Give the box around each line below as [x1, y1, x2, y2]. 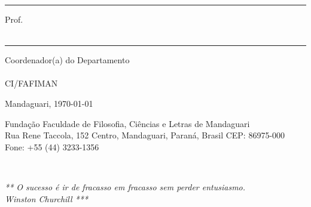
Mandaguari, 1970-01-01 [5, 97, 93, 109]
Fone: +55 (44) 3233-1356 [5, 140, 99, 153]
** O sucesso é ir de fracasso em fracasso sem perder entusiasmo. [5, 180, 246, 193]
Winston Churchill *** [5, 192, 89, 205]
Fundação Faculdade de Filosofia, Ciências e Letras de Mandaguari [5, 117, 250, 129]
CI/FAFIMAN [5, 77, 58, 89]
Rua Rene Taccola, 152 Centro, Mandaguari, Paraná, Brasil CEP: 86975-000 [5, 129, 285, 141]
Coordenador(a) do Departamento [5, 54, 130, 66]
